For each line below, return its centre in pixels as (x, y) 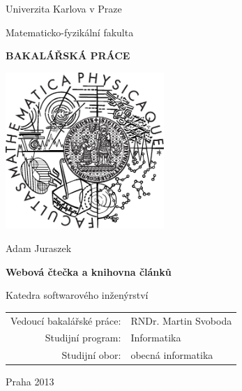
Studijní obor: (91, 355)
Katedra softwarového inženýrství (77, 295)
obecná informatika (172, 355)
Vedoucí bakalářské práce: (66, 320)
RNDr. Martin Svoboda (181, 320)
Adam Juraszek (39, 248)
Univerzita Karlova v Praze (64, 8)
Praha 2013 (30, 382)
